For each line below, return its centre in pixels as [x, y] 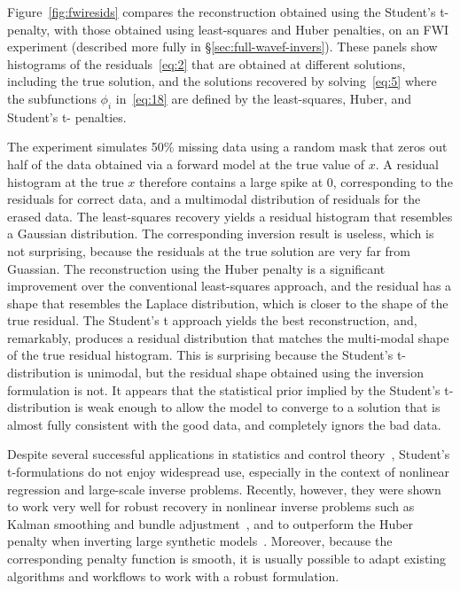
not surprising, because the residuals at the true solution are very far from [209, 250]
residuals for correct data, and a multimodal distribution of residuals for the [214, 199]
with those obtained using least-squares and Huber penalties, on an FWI [251, 29]
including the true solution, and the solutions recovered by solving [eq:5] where [222, 81]
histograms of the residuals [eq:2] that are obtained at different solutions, [207, 63]
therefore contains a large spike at [231, 181]
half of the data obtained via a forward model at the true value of [186, 163]
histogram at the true [66, 181]
